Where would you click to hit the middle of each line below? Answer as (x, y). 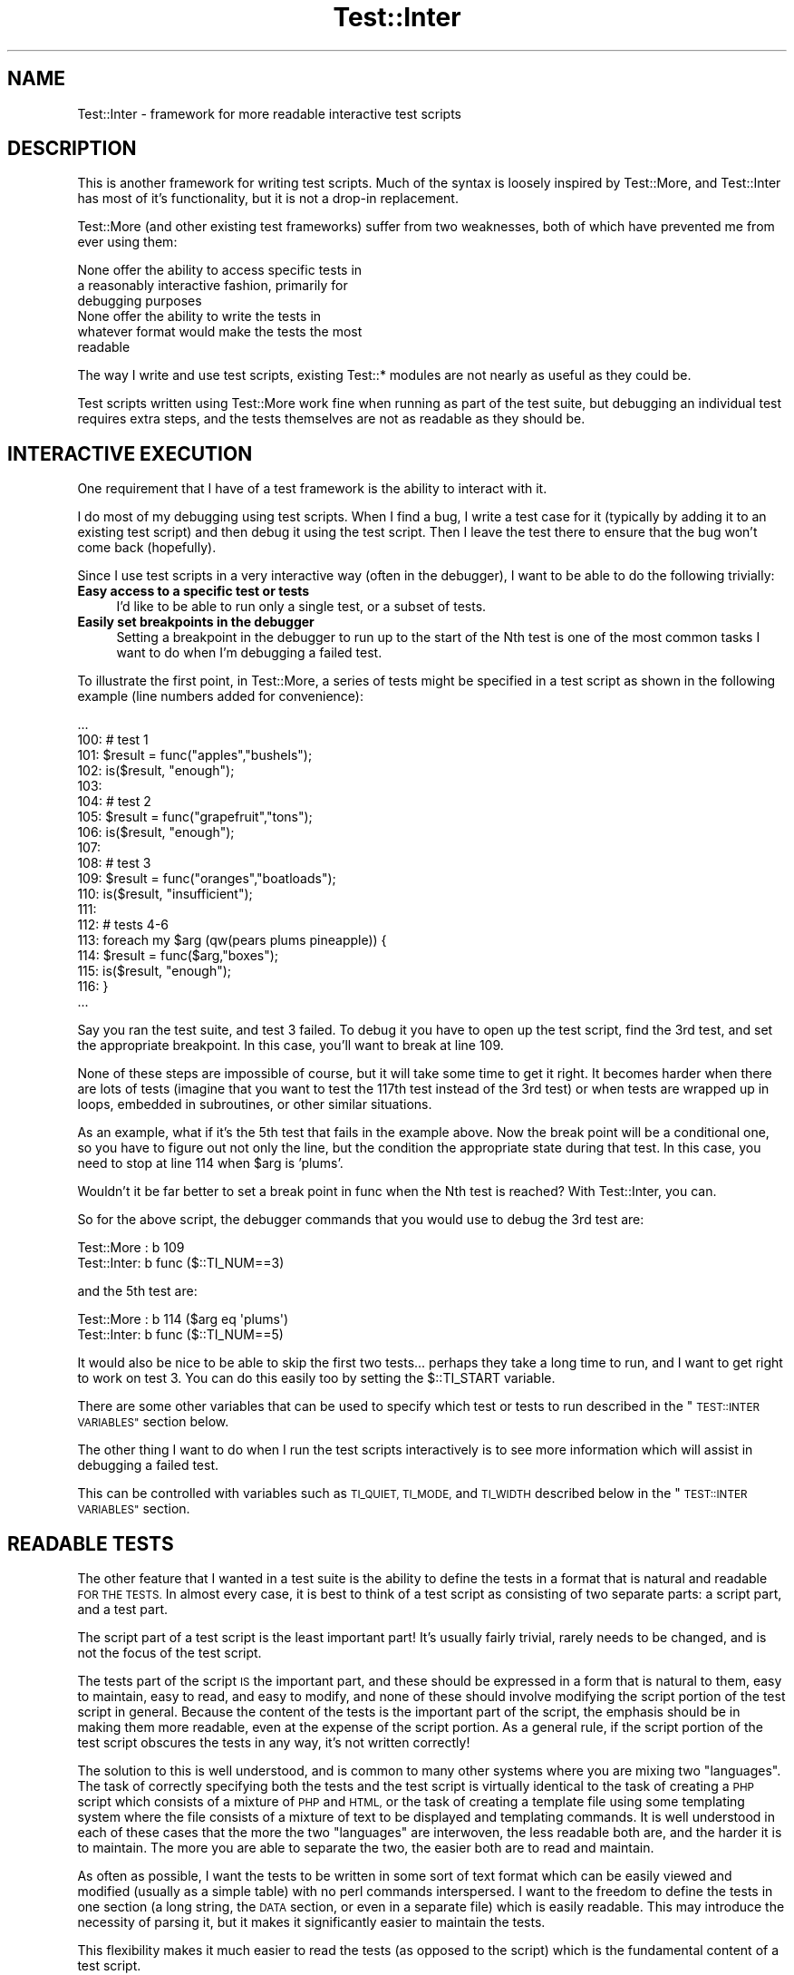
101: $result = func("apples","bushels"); (195, 755)
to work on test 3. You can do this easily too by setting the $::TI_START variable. (316, 1378)
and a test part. (123, 1610)
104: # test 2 (114, 802)
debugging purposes (140, 301)
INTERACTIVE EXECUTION (130, 453)
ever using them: (127, 242)
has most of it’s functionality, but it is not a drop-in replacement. (268, 199)
